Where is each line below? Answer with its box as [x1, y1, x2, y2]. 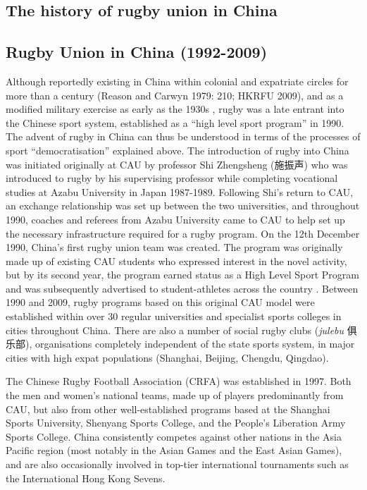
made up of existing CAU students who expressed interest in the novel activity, [6, 253, 347, 268]
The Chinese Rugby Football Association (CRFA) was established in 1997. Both [6, 374, 352, 388]
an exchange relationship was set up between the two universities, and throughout [6, 198, 360, 213]
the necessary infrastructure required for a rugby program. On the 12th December [6, 226, 360, 240]
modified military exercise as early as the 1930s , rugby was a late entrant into [6, 102, 344, 116]
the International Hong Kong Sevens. [6, 470, 166, 485]
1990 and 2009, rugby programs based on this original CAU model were [6, 295, 315, 310]
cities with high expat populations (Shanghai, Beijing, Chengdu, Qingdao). [6, 350, 329, 365]
